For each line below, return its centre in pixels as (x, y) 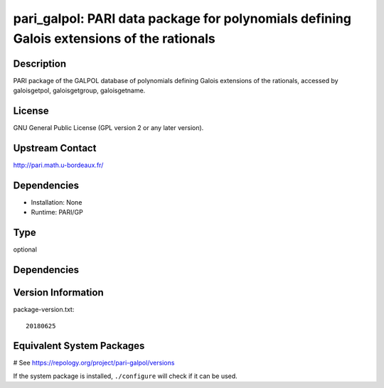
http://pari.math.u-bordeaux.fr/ (58, 165)
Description (40, 64)
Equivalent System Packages (79, 346)
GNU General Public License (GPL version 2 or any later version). (108, 128)
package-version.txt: (44, 310)
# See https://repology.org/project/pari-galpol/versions (94, 363)
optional (25, 249)
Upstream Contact (55, 148)
